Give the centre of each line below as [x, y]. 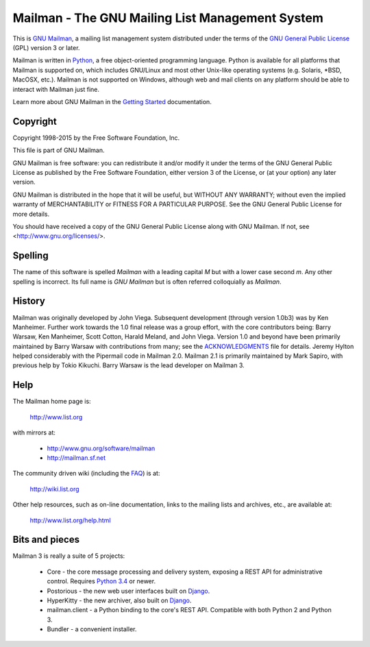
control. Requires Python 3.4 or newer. [101, 581]
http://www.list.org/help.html [70, 520]
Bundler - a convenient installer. [92, 629]
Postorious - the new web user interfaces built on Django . [128, 591]
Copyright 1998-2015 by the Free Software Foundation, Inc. [96, 138]
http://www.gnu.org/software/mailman [101, 448]
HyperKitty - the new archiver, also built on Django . [119, 600]
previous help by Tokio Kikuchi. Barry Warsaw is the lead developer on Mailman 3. [128, 365]
